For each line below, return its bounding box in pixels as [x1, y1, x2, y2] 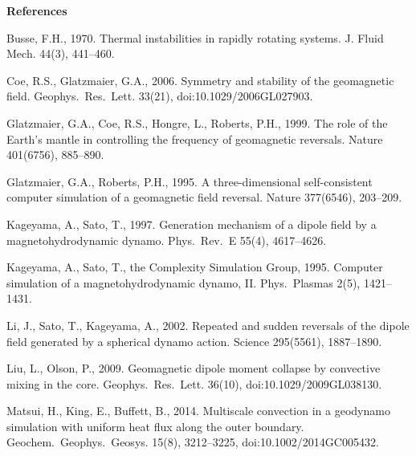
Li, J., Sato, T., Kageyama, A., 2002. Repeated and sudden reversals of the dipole [6, 316, 410, 333]
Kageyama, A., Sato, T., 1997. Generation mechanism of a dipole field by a [6, 215, 377, 232]
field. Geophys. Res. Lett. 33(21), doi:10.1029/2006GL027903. [6, 88, 313, 104]
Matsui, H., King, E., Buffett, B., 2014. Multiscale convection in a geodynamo [6, 402, 390, 419]
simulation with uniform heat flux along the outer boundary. [6, 417, 304, 434]
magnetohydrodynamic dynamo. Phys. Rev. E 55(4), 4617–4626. [6, 231, 327, 248]
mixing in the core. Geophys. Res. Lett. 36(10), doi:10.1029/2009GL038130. [6, 375, 382, 392]
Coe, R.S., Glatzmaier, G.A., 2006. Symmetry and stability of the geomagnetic [6, 71, 394, 88]
